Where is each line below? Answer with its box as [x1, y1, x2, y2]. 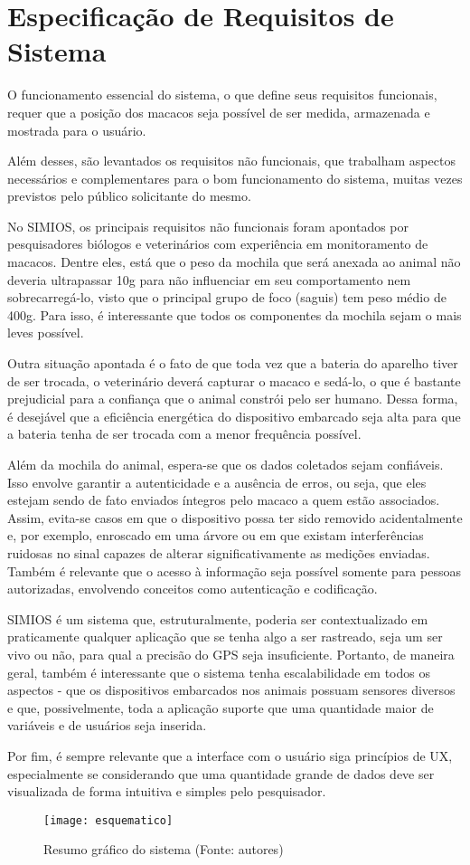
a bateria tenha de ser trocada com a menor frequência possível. [7, 424, 362, 443]
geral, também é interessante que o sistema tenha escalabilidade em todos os [7, 662, 430, 681]
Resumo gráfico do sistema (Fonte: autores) [43, 840, 284, 859]
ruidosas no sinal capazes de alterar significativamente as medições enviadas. [7, 543, 430, 562]
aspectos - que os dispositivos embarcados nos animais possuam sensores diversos [7, 680, 456, 699]
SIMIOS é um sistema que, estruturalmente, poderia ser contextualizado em [7, 609, 428, 628]
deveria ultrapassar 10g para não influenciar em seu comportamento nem [7, 270, 411, 289]
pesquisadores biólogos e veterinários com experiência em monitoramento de [7, 234, 428, 253]
